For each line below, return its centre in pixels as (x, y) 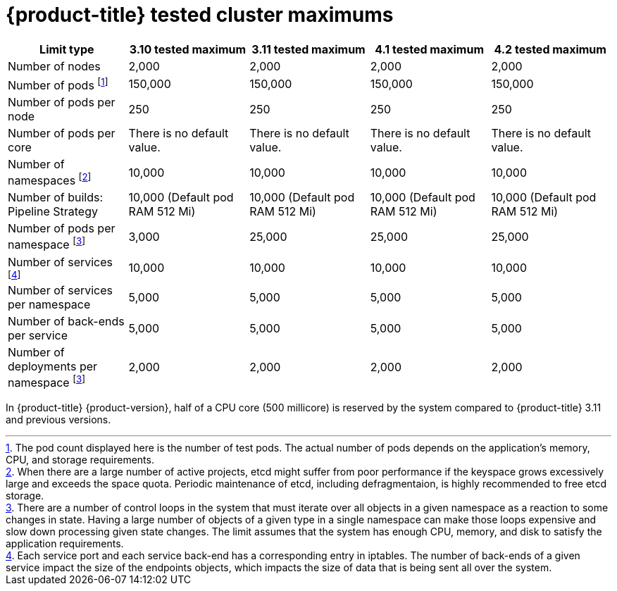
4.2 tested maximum (550, 49)
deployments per (53, 366)
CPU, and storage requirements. (80, 460)
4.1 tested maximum (429, 49)
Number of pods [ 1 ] (58, 84)
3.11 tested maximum (308, 49)
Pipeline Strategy (53, 212)
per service (38, 335)
